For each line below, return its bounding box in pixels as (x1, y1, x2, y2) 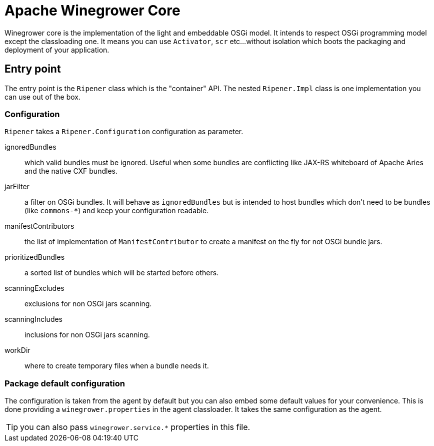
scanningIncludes (4, 315, 62, 324)
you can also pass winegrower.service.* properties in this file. (20, 422, 250, 432)
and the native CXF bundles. (24, 167, 117, 176)
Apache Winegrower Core (4, 2, 180, 19)
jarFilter (4, 182, 29, 191)
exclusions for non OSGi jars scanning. (24, 299, 152, 308)
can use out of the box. (4, 92, 80, 101)
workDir (4, 346, 30, 355)
